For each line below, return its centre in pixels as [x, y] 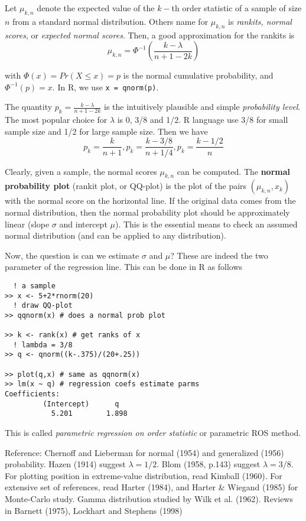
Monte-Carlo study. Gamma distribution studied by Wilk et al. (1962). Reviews [149, 499]
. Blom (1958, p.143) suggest [209, 464]
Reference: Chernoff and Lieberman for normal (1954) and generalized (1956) [144, 452]
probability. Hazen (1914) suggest [65, 464]
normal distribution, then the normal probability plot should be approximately [147, 212]
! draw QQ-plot [43, 306]
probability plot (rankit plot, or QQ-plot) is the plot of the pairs [126, 186]
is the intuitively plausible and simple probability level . [202, 107]
